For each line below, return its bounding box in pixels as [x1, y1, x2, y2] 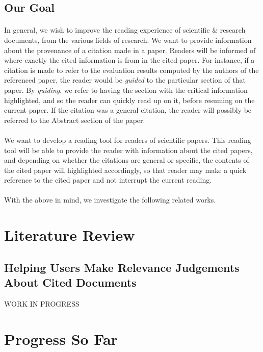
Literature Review [4, 224, 135, 245]
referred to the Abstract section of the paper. [4, 114, 145, 125]
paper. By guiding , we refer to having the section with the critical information [4, 84, 248, 95]
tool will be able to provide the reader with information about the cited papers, [4, 144, 253, 155]
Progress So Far [4, 328, 118, 349]
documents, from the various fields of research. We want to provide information [4, 34, 252, 45]
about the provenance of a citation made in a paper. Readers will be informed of [4, 44, 256, 55]
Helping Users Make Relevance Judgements [4, 259, 240, 275]
